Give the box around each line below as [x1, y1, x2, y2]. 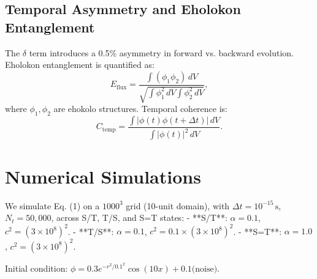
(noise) [191, 264, 218, 273]
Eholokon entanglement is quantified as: [5, 58, 155, 71]
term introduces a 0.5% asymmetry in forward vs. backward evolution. [29, 46, 294, 59]
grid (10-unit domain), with [126, 199, 230, 212]
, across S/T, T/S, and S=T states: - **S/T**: [51, 211, 227, 224]
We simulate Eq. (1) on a [5, 199, 100, 212]
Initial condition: [5, 261, 68, 274]
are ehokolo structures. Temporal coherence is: [53, 102, 227, 115]
